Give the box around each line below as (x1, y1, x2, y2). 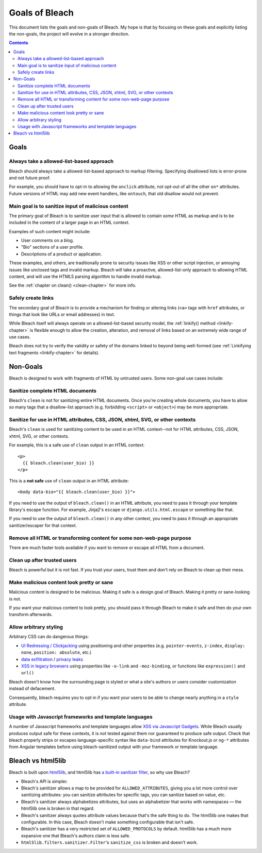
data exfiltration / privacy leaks (21, 656, 83, 662)
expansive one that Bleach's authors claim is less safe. (21, 833, 131, 838)
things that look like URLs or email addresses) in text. (9, 311, 115, 317)
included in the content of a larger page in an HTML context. (9, 220, 130, 225)
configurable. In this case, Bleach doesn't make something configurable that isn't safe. (21, 819, 195, 825)
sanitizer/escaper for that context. (9, 522, 77, 528)
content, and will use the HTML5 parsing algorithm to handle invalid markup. (9, 273, 162, 279)
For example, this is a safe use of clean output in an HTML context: (9, 442, 145, 448)
